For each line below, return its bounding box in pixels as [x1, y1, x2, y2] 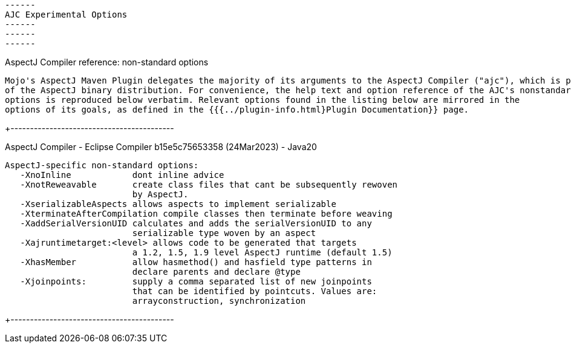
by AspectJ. [132, 189, 189, 199]
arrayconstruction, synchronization [132, 296, 306, 306]
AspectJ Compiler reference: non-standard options [5, 57, 209, 67]
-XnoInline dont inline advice [20, 170, 224, 180]
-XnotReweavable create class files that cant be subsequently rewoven [20, 180, 398, 189]
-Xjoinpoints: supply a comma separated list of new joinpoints [20, 277, 372, 286]
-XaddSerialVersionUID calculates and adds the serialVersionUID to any [20, 218, 372, 228]
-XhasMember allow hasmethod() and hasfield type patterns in [20, 257, 372, 267]
